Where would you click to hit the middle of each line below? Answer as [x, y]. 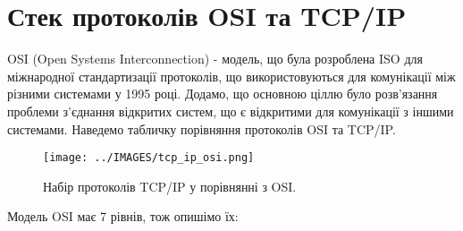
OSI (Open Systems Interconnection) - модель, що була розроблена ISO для [215, 59]
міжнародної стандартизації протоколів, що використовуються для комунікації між [231, 76]
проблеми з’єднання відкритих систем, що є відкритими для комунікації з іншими [231, 111]
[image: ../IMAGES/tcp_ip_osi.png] [149, 158]
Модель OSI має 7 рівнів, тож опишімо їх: [123, 216]
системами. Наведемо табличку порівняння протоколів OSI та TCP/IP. [202, 128]
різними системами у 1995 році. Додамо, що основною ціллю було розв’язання [223, 94]
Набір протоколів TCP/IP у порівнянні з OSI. [170, 186]
